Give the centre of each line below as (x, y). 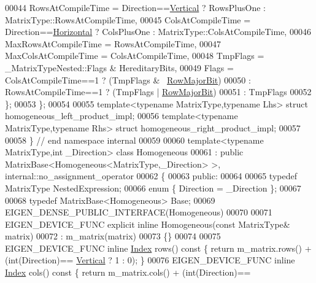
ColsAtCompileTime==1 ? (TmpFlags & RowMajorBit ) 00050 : (128, 79)
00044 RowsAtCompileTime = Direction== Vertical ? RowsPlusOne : (135, 7)
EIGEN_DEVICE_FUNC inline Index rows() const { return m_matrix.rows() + (158, 248)
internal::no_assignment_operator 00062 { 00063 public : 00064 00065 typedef (151, 176)
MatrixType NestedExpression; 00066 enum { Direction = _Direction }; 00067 (153, 188)
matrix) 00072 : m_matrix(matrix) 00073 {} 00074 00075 (113, 236)
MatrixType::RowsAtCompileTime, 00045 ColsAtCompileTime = (128, 19)
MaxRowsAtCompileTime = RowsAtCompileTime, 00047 (113, 43)
